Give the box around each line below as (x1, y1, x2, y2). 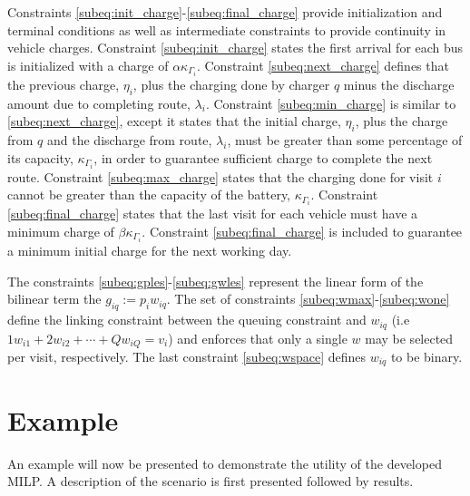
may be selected (365, 328, 454, 347)
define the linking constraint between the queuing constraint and (7, 310, 367, 329)
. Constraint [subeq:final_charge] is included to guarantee (142, 222, 463, 241)
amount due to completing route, (7, 93, 191, 112)
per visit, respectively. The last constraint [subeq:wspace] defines (7, 347, 366, 366)
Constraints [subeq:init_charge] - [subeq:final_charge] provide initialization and (7, 3, 443, 21)
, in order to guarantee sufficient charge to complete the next (93, 148, 433, 167)
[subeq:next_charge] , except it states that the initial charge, (7, 112, 341, 131)
